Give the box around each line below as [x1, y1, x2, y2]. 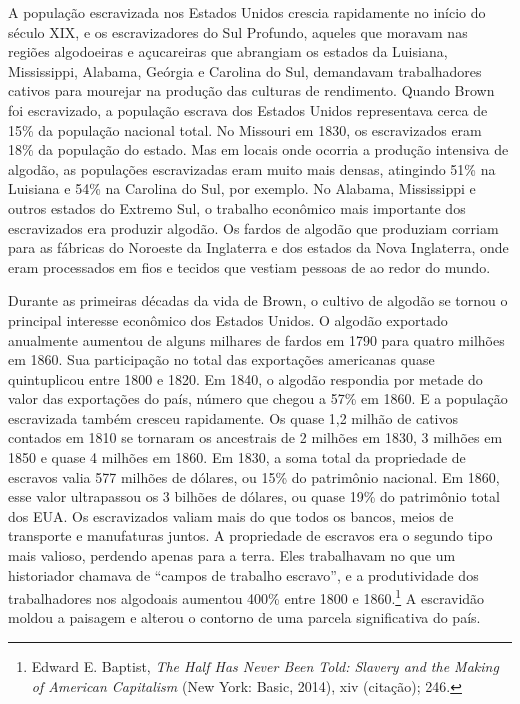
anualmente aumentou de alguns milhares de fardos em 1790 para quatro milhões [8, 329, 505, 350]
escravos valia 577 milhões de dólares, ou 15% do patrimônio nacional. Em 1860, [8, 466, 500, 487]
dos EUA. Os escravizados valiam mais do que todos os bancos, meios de [8, 505, 454, 526]
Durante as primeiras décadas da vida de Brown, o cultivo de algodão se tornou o [8, 290, 508, 311]
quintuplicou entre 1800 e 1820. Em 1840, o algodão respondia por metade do [8, 368, 483, 389]
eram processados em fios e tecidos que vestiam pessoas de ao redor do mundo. [8, 256, 491, 277]
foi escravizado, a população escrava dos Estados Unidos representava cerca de [8, 99, 488, 120]
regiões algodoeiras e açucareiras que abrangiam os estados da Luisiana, [8, 41, 448, 62]
